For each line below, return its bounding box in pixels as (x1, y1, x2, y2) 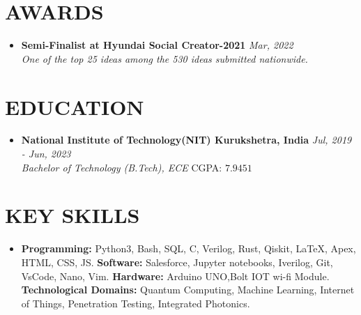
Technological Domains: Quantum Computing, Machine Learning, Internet (21, 282, 355, 297)
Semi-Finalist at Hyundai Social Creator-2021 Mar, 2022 (21, 38, 293, 52)
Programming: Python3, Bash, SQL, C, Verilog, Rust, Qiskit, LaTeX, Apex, (21, 241, 356, 256)
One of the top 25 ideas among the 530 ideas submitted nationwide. (21, 51, 308, 66)
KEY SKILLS (5, 201, 140, 229)
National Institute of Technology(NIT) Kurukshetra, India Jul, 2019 (21, 132, 352, 147)
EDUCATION (5, 92, 144, 121)
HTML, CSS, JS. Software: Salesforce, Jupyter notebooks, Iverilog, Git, (21, 254, 333, 269)
